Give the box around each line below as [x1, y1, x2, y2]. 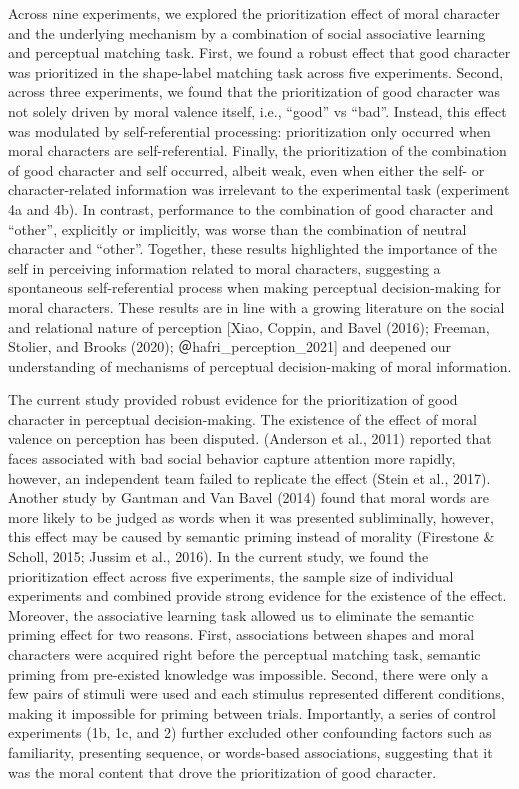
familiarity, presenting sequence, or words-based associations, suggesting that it [8, 741, 493, 762]
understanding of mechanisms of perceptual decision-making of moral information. [8, 355, 512, 376]
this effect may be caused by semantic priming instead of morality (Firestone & [8, 526, 495, 547]
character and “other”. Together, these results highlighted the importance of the [8, 238, 497, 259]
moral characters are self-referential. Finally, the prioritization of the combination [8, 140, 507, 161]
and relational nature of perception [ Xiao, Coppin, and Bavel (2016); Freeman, [8, 316, 490, 337]
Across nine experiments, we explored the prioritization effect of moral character [8, 3, 501, 23]
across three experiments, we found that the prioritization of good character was [8, 81, 501, 102]
